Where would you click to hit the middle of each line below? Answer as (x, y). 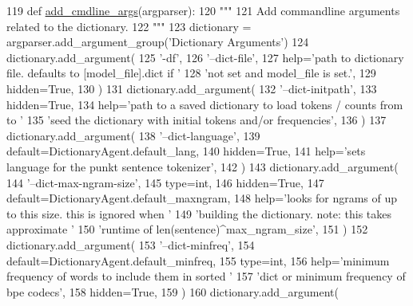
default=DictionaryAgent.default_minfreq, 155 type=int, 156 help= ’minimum (198, 260)
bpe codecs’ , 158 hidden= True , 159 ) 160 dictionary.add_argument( (173, 291)
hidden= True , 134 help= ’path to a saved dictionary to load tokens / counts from (205, 104)
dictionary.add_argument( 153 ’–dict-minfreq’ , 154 (131, 244)
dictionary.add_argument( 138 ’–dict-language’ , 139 (133, 135)
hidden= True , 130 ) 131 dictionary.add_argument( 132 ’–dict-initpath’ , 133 (192, 88)
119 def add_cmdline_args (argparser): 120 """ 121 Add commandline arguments (203, 10)
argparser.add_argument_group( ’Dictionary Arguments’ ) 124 (158, 42)
